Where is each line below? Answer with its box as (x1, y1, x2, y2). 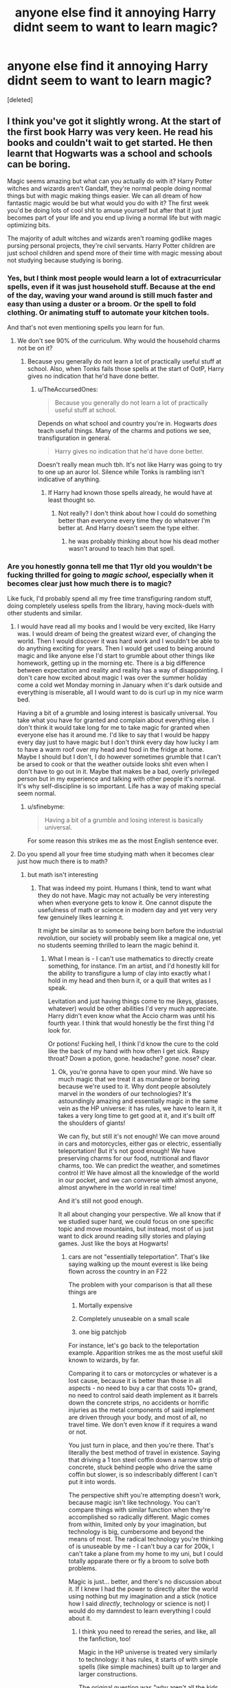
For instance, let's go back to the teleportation (68, 1341, 199, 1350)
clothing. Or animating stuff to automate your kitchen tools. (7, 308, 210, 317)
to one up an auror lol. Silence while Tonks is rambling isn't (37, 468, 205, 476)
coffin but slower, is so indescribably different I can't (68, 1470, 218, 1479)
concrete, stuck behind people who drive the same (68, 1463, 213, 1471)
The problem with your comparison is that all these (68, 1280, 212, 1289)
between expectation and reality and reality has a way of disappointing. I (16, 666, 223, 675)
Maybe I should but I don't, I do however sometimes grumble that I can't (16, 752, 221, 761)
